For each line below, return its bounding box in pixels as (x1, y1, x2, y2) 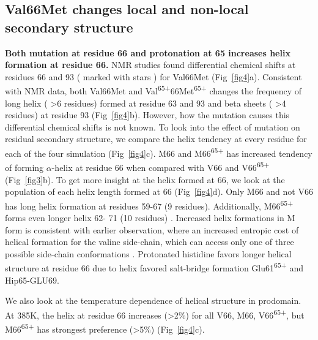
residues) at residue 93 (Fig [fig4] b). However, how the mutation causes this (5, 108, 290, 121)
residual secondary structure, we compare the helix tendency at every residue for (5, 132, 307, 145)
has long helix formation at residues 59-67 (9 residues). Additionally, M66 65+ (5, 197, 294, 212)
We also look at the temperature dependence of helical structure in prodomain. (5, 294, 301, 307)
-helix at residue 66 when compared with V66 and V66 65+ (51, 159, 270, 173)
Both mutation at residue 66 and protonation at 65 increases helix (5, 46, 290, 59)
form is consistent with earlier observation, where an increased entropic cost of (5, 223, 299, 236)
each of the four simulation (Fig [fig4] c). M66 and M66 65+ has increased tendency (5, 145, 312, 159)
